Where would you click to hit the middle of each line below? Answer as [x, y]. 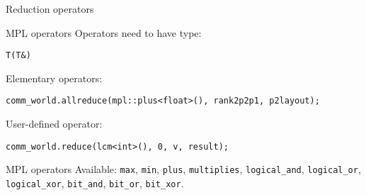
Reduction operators [50, 9]
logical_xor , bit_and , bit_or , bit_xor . [95, 183]
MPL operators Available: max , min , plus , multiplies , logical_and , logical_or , [183, 169]
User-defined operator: [54, 124]
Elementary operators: [54, 78]
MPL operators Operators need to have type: [104, 32]
